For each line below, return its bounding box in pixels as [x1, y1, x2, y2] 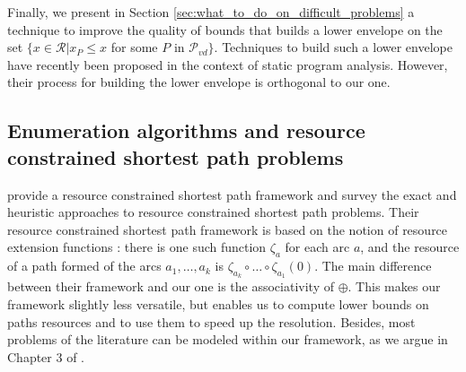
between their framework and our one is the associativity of [7, 277, 334, 296]
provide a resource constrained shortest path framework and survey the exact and [7, 185, 457, 203]
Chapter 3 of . [7, 347, 85, 366]
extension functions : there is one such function [7, 238, 267, 256]
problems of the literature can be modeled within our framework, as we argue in [7, 330, 448, 349]
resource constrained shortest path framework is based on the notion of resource [7, 220, 448, 238]
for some [110, 38, 158, 56]
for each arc [285, 238, 350, 256]
